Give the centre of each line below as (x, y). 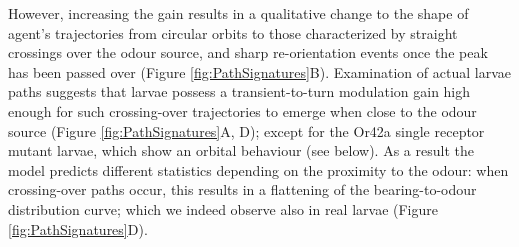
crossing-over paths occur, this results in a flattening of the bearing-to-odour (242, 189)
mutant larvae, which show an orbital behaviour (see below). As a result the (241, 150)
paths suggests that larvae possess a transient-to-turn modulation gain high (239, 91)
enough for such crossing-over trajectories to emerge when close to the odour (242, 110)
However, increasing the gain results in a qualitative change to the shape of (238, 13)
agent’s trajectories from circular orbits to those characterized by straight (233, 32)
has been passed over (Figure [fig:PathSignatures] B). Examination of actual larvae (259, 71)
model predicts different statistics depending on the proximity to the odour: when (258, 169)
